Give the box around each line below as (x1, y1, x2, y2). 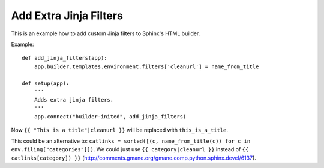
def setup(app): (22, 80, 70, 87)
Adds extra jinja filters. (34, 96, 114, 103)
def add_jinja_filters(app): (22, 54, 107, 62)
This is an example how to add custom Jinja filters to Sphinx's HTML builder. (11, 30, 200, 37)
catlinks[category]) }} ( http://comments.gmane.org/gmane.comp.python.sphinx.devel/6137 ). (11, 154, 256, 161)
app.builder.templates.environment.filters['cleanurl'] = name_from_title (34, 63, 259, 70)
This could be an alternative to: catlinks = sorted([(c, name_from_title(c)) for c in (11, 138, 251, 145)
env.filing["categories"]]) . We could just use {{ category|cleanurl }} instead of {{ (11, 146, 249, 153)
